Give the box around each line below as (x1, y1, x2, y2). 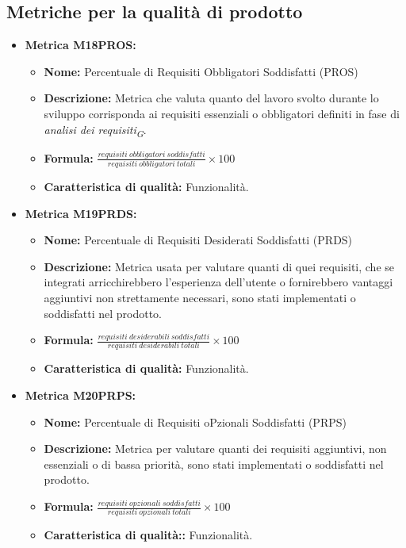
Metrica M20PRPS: (25, 387, 136, 404)
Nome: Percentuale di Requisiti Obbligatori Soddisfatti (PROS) (44, 63, 358, 79)
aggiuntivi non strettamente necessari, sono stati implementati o (44, 289, 356, 305)
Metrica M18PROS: (25, 36, 136, 53)
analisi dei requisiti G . (44, 121, 147, 140)
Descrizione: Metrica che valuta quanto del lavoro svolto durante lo (44, 90, 379, 106)
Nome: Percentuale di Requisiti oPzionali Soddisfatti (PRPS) (44, 413, 347, 430)
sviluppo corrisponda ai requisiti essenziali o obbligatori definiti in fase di (44, 105, 400, 121)
